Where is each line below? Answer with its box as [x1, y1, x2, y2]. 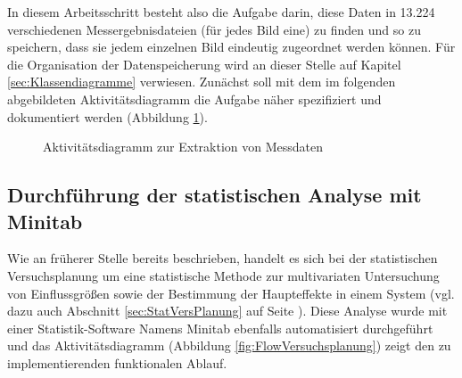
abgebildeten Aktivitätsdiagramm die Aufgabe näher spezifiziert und [7, 89, 382, 108]
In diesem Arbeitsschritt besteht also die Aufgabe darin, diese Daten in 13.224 [7, 3, 435, 21]
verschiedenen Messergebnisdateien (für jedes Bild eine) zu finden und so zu [7, 20, 421, 38]
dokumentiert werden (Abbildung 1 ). [7, 107, 208, 126]
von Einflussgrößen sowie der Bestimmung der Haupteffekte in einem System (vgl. [7, 283, 455, 302]
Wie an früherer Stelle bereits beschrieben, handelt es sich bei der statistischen [7, 249, 438, 267]
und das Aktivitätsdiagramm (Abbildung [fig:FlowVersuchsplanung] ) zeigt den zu [7, 336, 451, 355]
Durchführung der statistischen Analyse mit [7, 181, 422, 209]
